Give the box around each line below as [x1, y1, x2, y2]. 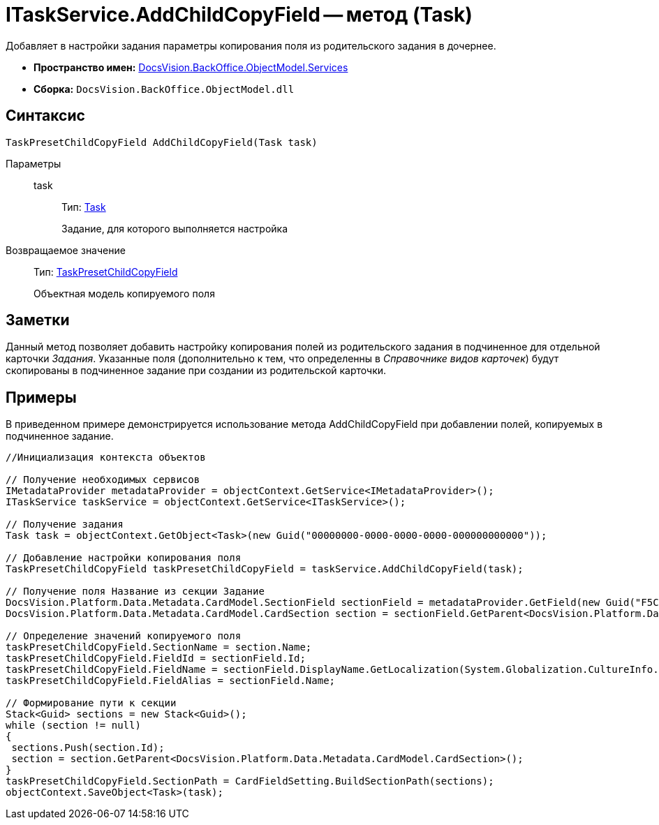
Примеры [6, 388, 77, 406]
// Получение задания [6, 519, 124, 530]
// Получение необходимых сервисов [6, 474, 200, 486]
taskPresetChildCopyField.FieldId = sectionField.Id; [6, 653, 306, 664]
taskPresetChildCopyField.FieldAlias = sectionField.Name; [6, 675, 336, 687]
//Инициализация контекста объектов [6, 452, 206, 463]
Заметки [6, 311, 70, 329]
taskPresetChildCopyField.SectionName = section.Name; [6, 641, 312, 653]
